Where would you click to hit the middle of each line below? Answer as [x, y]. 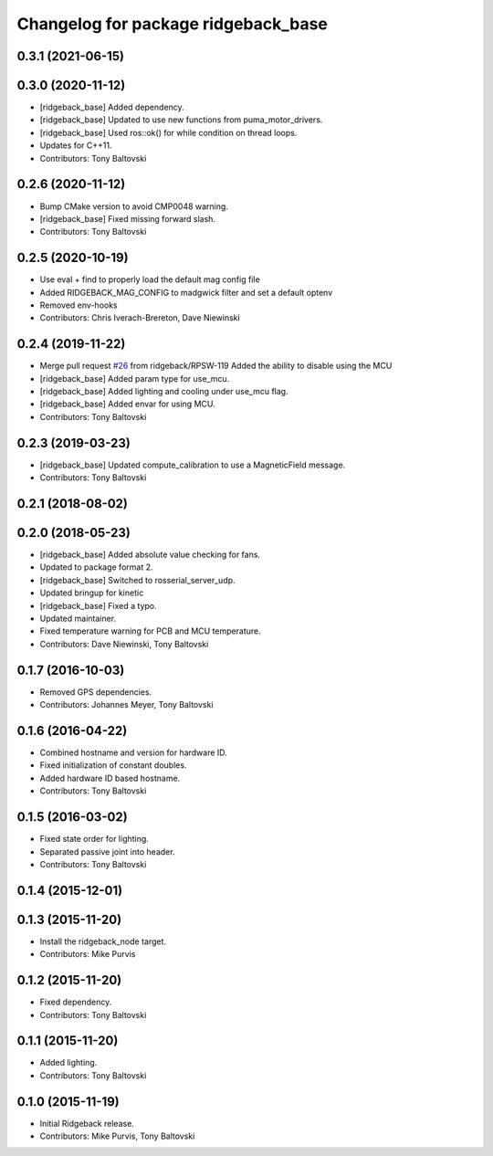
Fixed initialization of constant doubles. [113, 765]
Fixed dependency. [76, 1002]
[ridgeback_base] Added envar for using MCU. [127, 404]
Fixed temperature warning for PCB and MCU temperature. [150, 631]
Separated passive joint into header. [107, 851]
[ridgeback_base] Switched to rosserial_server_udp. [138, 580]
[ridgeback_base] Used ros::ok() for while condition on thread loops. [168, 132]
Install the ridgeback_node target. [103, 941]
